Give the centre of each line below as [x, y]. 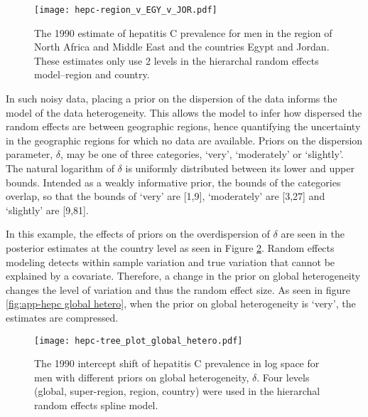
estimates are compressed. [62, 317]
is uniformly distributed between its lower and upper [240, 168]
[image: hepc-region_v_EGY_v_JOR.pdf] [126, 10]
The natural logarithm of [60, 168]
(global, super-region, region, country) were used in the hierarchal [177, 391]
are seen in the [313, 234]
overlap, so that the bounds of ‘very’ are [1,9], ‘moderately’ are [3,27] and [166, 196]
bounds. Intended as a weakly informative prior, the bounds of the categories [173, 182]
